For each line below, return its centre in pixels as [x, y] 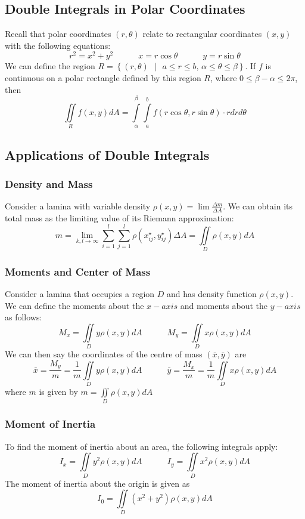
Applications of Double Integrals [107, 154]
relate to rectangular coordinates [202, 34]
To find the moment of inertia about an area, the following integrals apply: [141, 446]
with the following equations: [58, 45]
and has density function [211, 294]
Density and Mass [49, 184]
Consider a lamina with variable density [78, 206]
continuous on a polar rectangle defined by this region [103, 78]
